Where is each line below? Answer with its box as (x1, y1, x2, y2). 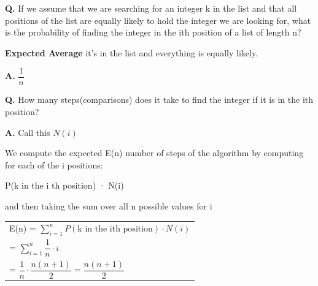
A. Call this (5, 126, 50, 138)
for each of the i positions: (5, 158, 103, 171)
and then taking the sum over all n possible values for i (5, 200, 212, 212)
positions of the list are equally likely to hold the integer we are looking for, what (5, 13, 311, 26)
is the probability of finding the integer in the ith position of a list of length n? (5, 26, 301, 39)
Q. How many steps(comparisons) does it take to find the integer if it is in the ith (5, 93, 314, 106)
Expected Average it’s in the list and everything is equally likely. (5, 46, 258, 59)
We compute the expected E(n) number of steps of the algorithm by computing (5, 146, 304, 159)
